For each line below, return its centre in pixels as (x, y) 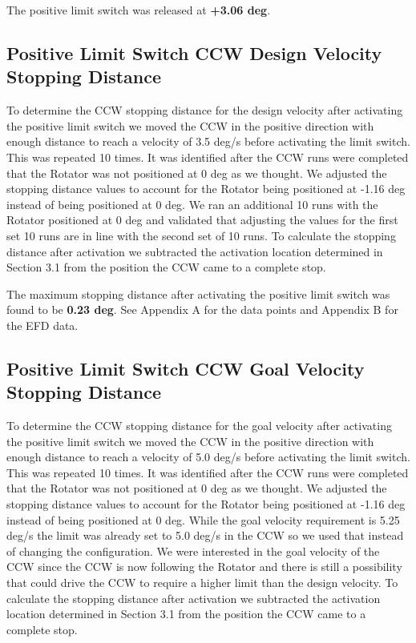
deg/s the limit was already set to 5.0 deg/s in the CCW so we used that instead (205, 535)
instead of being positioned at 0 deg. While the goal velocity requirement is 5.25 (203, 519)
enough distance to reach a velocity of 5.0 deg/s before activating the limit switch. (208, 457)
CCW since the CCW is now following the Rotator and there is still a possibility (204, 567)
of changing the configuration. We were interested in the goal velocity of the (193, 551)
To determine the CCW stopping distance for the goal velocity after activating (199, 426)
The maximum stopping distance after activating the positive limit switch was (198, 293)
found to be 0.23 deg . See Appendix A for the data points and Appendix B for (202, 309)
